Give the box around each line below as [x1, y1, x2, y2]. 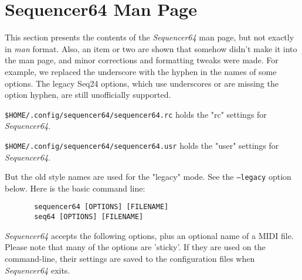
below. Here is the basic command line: [5, 182, 145, 194]
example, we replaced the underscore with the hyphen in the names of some [5, 65, 277, 77]
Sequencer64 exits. [5, 264, 70, 276]
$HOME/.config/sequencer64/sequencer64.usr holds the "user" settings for [5, 139, 279, 151]
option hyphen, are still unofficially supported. [5, 88, 171, 101]
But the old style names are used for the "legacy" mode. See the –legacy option [5, 170, 291, 183]
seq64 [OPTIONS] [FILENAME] [34, 213, 144, 221]
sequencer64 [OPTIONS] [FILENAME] [34, 203, 169, 211]
